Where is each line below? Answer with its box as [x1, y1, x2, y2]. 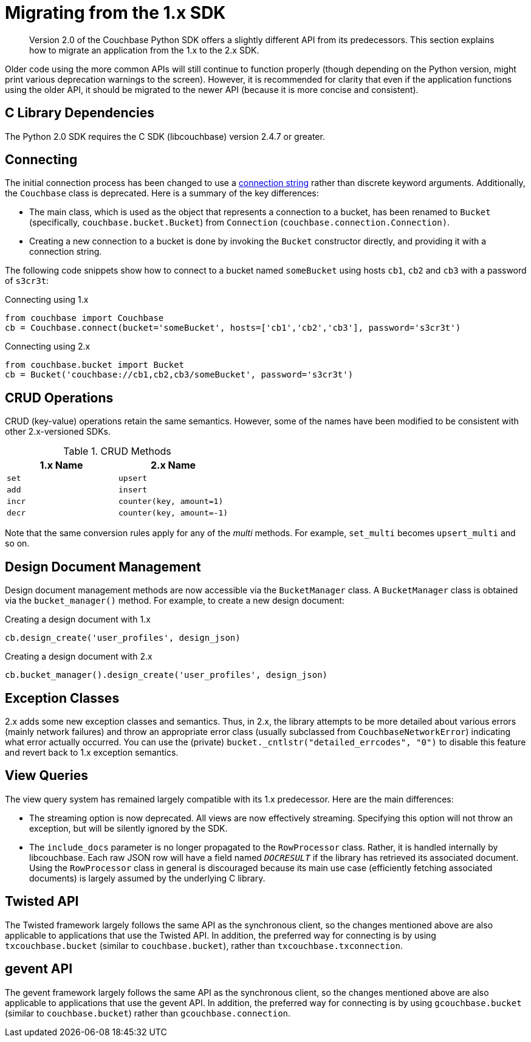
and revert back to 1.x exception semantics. [5, 747, 179, 757]
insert [118, 485, 147, 495]
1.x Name [39, 459, 83, 472]
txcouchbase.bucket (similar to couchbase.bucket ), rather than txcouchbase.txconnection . [5, 940, 403, 951]
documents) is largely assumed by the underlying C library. [29, 872, 265, 883]
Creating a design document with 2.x [5, 651, 152, 662]
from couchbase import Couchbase [5, 313, 164, 323]
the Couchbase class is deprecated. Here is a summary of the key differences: [5, 188, 319, 199]
